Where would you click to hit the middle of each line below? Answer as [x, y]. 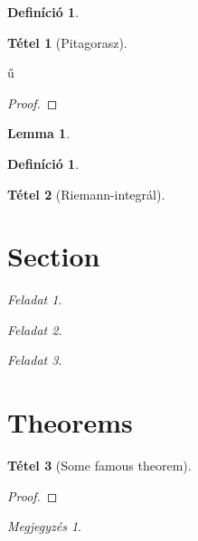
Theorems [70, 422]
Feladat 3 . [35, 360]
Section [54, 256]
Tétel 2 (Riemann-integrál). [86, 194]
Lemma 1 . [39, 133]
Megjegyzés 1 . [44, 526]
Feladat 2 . [35, 329]
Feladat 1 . [35, 299]
